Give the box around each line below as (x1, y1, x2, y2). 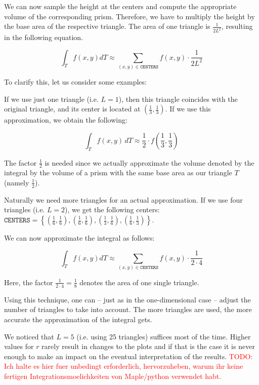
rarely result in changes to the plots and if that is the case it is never (41, 341, 255, 352)
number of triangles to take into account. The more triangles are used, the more (4, 304, 252, 315)
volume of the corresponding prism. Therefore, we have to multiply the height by (4, 11, 255, 21)
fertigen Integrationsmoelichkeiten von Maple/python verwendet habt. (4, 370, 222, 381)
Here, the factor (4, 277, 53, 287)
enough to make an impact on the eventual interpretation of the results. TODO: (4, 351, 253, 361)
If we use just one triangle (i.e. (4, 93, 99, 104)
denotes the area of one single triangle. (79, 277, 199, 287)
